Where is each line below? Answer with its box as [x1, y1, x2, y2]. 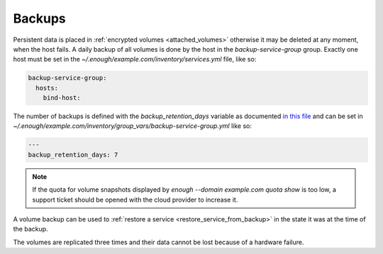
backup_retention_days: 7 [28, 151, 118, 158]
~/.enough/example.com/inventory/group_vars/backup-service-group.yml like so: [13, 122, 252, 130]
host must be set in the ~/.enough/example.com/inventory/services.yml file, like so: [13, 55, 257, 64]
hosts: [35, 83, 59, 92]
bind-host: [43, 94, 81, 102]
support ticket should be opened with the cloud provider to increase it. [32, 195, 238, 204]
